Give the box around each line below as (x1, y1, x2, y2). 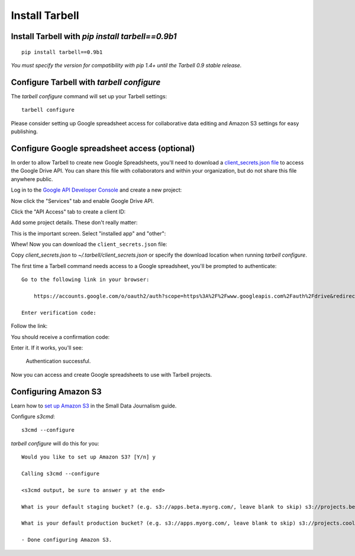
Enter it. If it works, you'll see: (11, 344, 83, 351)
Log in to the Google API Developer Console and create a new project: (11, 186, 182, 193)
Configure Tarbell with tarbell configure (11, 77, 161, 87)
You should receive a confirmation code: (11, 333, 110, 340)
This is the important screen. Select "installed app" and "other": (11, 229, 166, 237)
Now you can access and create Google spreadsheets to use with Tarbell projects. (11, 371, 212, 378)
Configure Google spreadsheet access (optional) (11, 143, 195, 153)
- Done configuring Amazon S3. (21, 536, 112, 544)
